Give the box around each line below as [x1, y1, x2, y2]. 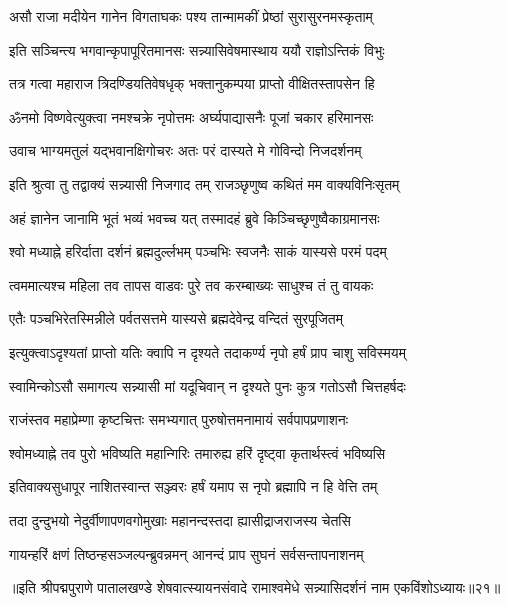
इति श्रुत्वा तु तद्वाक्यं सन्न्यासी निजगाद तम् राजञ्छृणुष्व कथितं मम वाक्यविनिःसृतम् [9, 173, 400, 194]
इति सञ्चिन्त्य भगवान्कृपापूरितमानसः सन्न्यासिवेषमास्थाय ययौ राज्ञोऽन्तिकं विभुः [9, 39, 385, 60]
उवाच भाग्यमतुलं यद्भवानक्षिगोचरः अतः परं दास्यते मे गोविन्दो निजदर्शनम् [9, 140, 362, 161]
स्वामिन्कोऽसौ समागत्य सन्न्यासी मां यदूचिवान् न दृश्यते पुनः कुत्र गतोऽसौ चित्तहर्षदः [9, 375, 406, 396]
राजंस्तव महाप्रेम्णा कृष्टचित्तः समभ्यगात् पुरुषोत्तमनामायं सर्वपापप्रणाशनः [9, 409, 349, 430]
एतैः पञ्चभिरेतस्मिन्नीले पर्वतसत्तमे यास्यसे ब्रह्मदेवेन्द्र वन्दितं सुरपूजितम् [9, 308, 344, 329]
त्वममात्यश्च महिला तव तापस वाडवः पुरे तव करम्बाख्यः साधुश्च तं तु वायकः [9, 274, 374, 295]
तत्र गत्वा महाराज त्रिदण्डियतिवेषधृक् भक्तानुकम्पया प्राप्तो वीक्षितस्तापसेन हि [9, 73, 375, 94]
